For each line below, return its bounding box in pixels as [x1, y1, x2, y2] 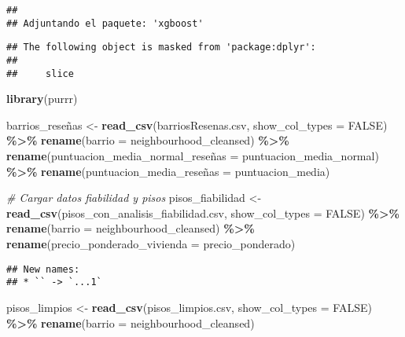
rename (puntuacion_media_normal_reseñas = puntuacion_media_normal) [6, 148, 379, 164]
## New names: [6, 263, 80, 275]
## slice [6, 68, 74, 79]
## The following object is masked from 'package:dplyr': [6, 42, 316, 53]
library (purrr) [6, 90, 78, 107]
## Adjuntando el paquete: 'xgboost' [6, 17, 204, 29]
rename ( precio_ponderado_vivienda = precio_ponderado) [6, 236, 296, 252]
